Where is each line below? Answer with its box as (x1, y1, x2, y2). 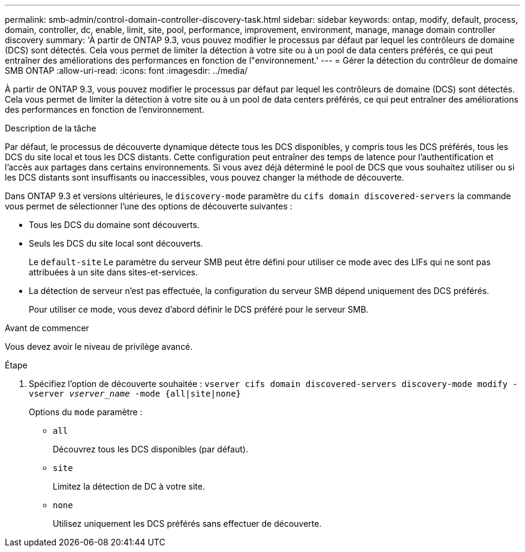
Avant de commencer (5, 323, 89, 333)
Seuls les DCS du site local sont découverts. (29, 238, 203, 248)
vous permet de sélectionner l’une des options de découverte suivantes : (5, 201, 292, 211)
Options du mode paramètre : (29, 407, 143, 417)
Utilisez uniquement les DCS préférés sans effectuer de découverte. (53, 518, 322, 529)
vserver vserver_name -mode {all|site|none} (29, 389, 242, 398)
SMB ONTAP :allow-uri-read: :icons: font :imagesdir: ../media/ (5, 65, 248, 76)
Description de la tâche (5, 123, 96, 133)
